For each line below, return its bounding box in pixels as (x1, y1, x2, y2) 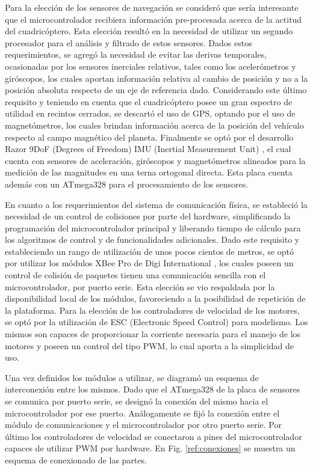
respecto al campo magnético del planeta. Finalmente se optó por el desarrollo (5, 130, 294, 143)
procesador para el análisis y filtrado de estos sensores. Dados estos (5, 36, 252, 49)
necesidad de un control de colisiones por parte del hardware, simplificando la (5, 210, 291, 222)
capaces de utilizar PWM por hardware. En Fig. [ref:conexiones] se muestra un (5, 442, 296, 454)
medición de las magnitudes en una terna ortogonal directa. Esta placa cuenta (5, 166, 293, 179)
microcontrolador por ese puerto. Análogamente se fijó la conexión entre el (5, 406, 280, 419)
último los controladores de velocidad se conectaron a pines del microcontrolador (5, 430, 302, 442)
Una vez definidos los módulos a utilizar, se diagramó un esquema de (5, 371, 259, 383)
